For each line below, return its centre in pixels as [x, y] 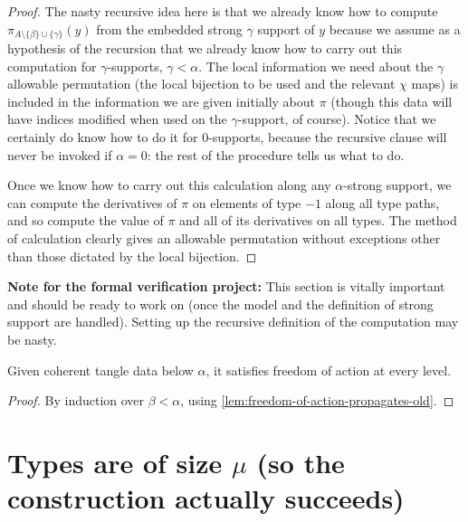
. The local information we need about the [316, 66]
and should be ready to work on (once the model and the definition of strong [220, 304]
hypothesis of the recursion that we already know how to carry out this [205, 48]
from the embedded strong [169, 28]
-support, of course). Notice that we [337, 119]
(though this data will [392, 101]
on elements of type [247, 202]
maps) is [435, 84]
